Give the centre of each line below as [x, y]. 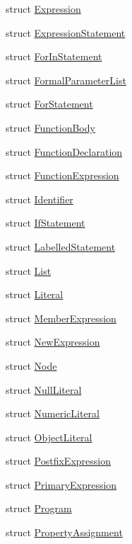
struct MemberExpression [61, 318]
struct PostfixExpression [58, 461]
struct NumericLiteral [53, 413]
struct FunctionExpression [62, 175]
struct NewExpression [53, 342]
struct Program [39, 508]
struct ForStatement [49, 104]
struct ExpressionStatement [66, 32]
